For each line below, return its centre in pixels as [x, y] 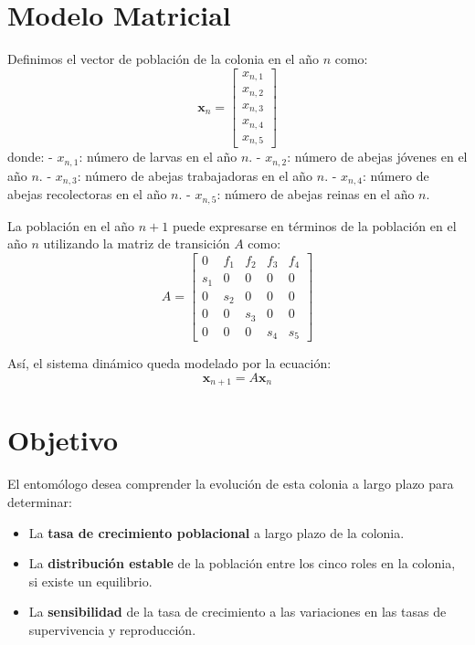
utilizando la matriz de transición [137, 243]
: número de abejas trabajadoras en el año [195, 175]
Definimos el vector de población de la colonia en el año [163, 59]
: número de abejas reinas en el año [316, 194]
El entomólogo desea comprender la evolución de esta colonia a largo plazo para [231, 484]
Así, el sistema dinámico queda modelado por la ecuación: [169, 363]
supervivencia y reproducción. [112, 629]
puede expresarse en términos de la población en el [314, 225]
